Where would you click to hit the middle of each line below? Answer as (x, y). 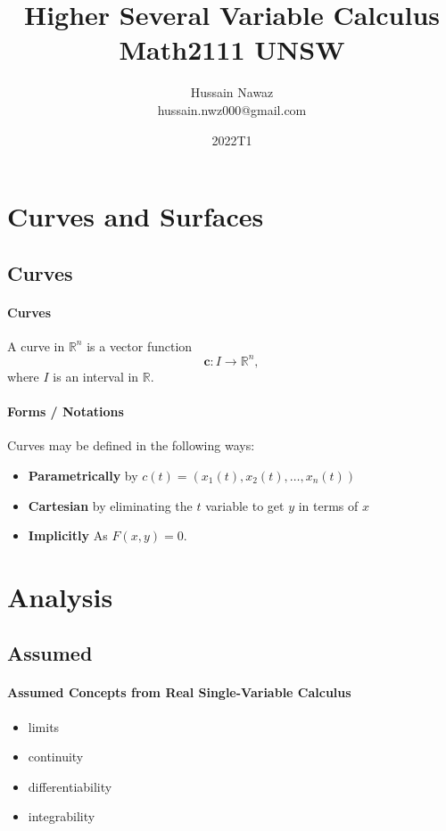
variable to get (245, 505)
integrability (62, 816)
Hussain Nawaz (232, 92)
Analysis (60, 596)
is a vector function (140, 346)
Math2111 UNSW (232, 49)
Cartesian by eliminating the (110, 505)
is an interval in (96, 376)
